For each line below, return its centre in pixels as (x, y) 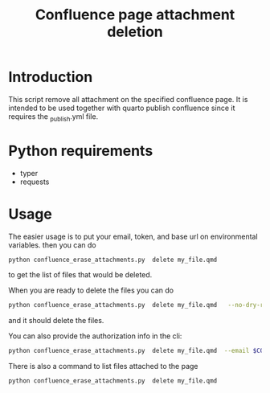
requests (35, 182)
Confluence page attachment (135, 15)
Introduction (51, 77)
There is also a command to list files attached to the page (103, 366)
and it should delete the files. (56, 321)
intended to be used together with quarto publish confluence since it (122, 108)
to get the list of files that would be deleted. (80, 275)
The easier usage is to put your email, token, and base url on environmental (133, 236)
